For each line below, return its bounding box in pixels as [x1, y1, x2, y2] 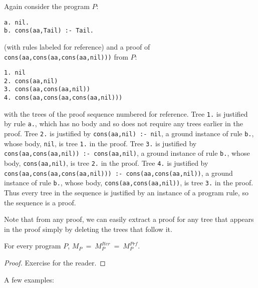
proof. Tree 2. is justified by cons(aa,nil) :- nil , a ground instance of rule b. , [4, 128, 254, 139]
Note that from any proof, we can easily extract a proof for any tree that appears [4, 214, 254, 224]
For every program [4, 240, 61, 251]
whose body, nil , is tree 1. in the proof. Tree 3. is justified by [4, 138, 197, 148]
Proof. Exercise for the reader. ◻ [4, 257, 106, 267]
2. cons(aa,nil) [4, 77, 58, 85]
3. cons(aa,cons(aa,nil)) [4, 86, 90, 93]
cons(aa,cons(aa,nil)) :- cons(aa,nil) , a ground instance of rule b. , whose [4, 148, 250, 158]
